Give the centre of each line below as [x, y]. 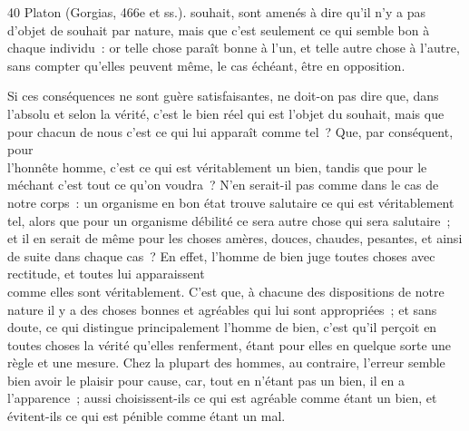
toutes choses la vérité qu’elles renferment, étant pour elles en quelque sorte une [230, 344]
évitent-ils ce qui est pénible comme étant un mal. [147, 416]
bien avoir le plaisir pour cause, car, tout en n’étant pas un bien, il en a [206, 380]
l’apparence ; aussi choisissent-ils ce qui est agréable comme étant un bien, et [222, 398]
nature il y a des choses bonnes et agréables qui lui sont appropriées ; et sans [222, 309]
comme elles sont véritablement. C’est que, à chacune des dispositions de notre [226, 291]
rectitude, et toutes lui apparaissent [106, 274]
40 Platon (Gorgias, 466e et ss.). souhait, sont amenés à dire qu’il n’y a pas [216, 12]
